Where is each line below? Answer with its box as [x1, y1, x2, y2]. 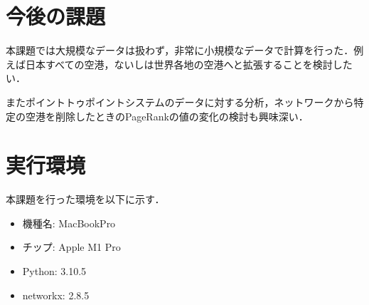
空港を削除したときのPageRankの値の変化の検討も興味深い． [25, 108, 309, 123]
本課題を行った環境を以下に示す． [6, 192, 165, 207]
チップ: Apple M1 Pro [22, 239, 121, 254]
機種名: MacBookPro [22, 215, 116, 230]
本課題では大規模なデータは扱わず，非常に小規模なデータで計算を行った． [6, 43, 354, 58]
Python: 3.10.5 [22, 264, 87, 278]
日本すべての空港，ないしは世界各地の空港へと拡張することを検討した [25, 56, 353, 71]
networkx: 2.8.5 [22, 287, 90, 302]
